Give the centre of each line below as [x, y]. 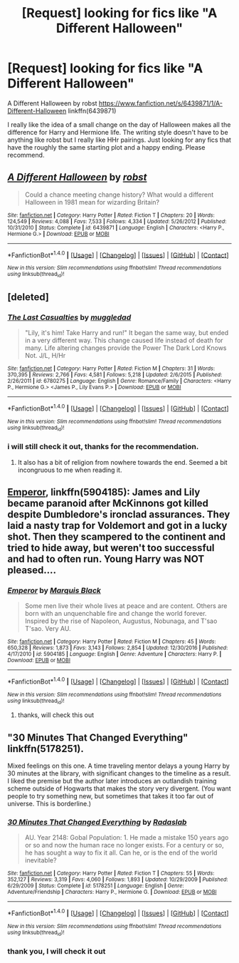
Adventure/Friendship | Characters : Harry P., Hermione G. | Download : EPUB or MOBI [112, 892]
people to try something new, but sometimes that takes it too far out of [111, 796]
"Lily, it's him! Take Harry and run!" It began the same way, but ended [127, 333]
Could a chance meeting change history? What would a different [119, 195]
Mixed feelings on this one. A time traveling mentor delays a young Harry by [118, 766]
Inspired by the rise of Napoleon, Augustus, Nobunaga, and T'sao [121, 621]
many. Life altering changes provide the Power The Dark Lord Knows [126, 348]
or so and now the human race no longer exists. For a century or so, [124, 845]
